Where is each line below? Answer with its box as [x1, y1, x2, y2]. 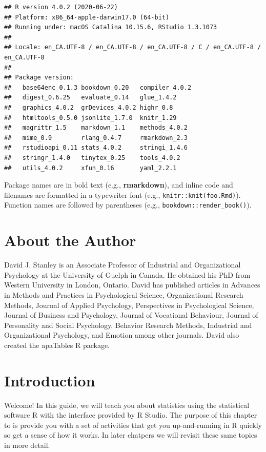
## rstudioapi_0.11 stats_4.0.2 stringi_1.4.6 [4, 144, 188, 152]
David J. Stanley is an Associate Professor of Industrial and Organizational [4, 259, 241, 270]
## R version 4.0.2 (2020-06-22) [4, 4, 118, 11]
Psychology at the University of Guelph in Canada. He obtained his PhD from [4, 269, 251, 280]
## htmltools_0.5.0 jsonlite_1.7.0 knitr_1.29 [4, 114, 177, 121]
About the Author [4, 230, 136, 251]
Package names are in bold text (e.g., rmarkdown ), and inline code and [4, 179, 233, 190]
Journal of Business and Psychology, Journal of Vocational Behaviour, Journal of [4, 310, 258, 320]
